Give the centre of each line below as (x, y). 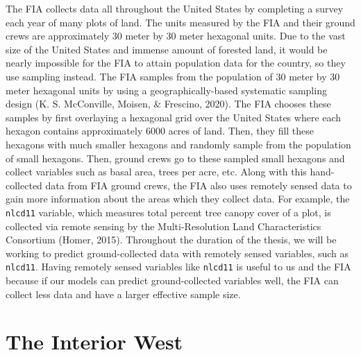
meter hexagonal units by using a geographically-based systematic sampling (166, 90)
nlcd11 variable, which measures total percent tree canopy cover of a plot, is (168, 212)
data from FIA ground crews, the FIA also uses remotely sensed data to (199, 185)
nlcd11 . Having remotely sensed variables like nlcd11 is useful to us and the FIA (178, 267)
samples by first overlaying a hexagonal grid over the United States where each (174, 117)
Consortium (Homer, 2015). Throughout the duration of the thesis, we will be (171, 240)
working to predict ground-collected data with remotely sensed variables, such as (177, 253)
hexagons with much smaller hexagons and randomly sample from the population (178, 144)
